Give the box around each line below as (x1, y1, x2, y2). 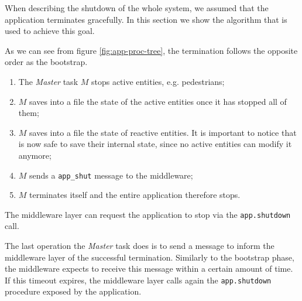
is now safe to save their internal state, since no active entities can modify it (18, 138, 292, 150)
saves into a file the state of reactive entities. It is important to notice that (29, 126, 297, 138)
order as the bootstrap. (5, 56, 88, 68)
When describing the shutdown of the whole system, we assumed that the (5, 2, 269, 13)
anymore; (18, 149, 52, 161)
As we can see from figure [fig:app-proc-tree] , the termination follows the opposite (5, 44, 298, 56)
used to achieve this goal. (5, 25, 95, 37)
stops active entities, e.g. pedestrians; (91, 75, 225, 87)
